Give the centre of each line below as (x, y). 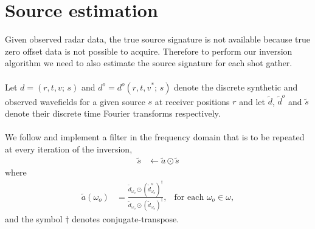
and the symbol (34, 218)
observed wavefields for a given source (75, 101)
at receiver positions (192, 101)
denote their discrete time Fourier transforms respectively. (113, 113)
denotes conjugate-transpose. (126, 218)
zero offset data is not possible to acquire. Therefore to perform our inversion (149, 51)
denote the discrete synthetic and (236, 87)
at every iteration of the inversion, (69, 149)
